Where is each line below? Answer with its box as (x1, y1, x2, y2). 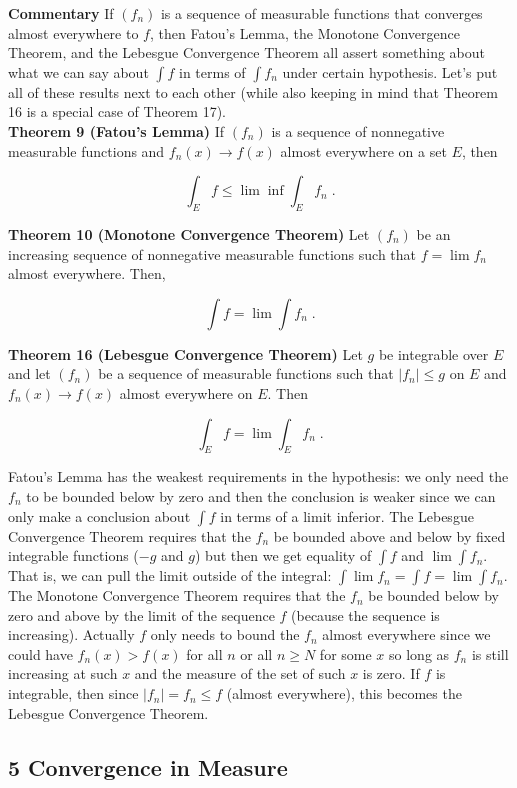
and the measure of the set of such (134, 663, 346, 684)
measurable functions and (8, 140, 165, 161)
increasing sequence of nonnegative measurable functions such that (8, 243, 417, 264)
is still (471, 643, 509, 664)
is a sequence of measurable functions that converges (160, 3, 483, 23)
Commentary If (8, 3, 114, 23)
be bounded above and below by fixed (273, 525, 506, 546)
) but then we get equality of (195, 545, 372, 566)
